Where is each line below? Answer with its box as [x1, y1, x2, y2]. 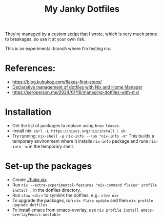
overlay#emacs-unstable [12, 212, 61, 217]
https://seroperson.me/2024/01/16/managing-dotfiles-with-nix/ [12, 89, 140, 95]
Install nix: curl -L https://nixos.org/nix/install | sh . [12, 128, 127, 134]
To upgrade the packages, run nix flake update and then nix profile [12, 198, 154, 203]
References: [5, 63, 56, 74]
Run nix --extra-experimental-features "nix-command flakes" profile [12, 182, 157, 188]
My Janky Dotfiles [44, 3, 120, 15]
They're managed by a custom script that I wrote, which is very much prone [5, 31, 158, 37]
